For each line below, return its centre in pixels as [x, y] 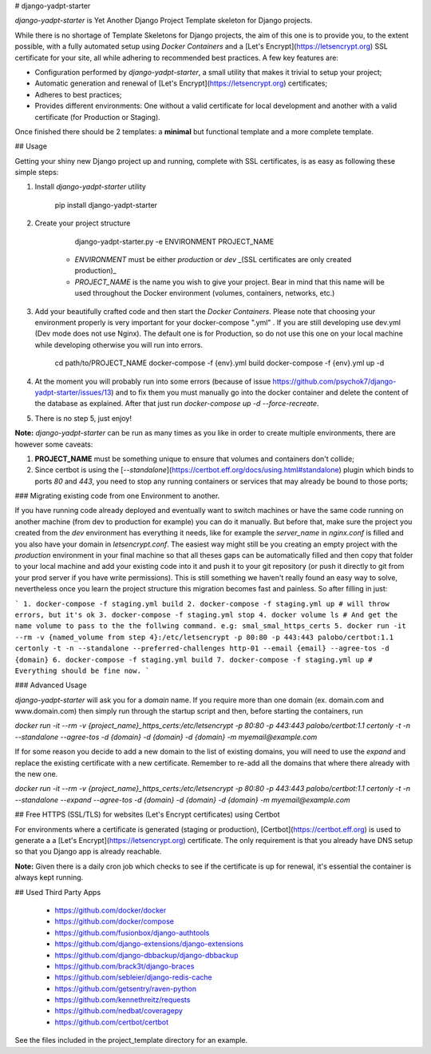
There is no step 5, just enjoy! [83, 418]
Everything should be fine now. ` [82, 670]
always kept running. [49, 877]
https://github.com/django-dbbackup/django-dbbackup [146, 955]
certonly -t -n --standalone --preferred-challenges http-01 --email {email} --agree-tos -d [202, 648]
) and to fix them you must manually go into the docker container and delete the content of [259, 392]
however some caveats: [54, 444]
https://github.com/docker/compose [115, 921]
